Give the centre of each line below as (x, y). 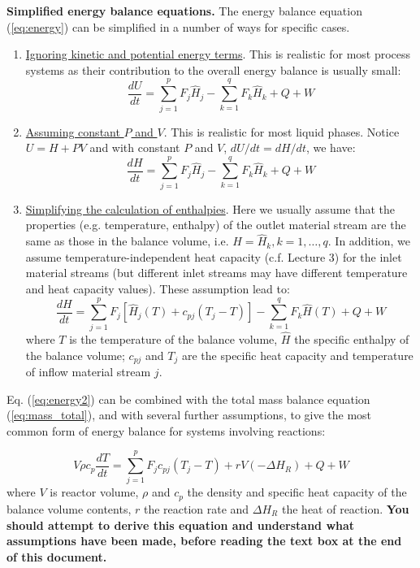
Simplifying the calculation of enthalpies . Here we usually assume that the (210, 208)
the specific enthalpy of (352, 338)
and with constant (135, 147)
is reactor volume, (94, 492)
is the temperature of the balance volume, (173, 338)
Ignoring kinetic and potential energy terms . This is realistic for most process (218, 54)
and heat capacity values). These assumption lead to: (158, 288)
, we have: (331, 147)
